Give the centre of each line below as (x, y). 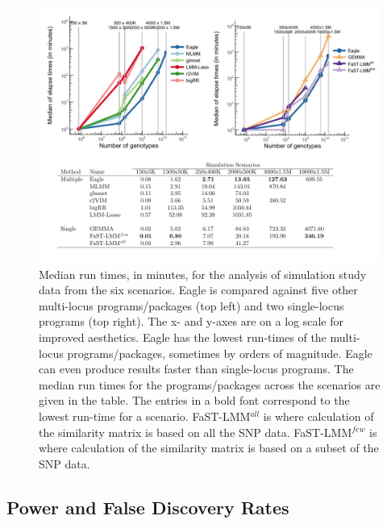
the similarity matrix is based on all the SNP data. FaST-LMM (196, 432)
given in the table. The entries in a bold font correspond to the (194, 400)
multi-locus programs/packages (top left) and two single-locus (191, 305)
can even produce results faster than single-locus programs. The (196, 369)
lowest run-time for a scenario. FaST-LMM (145, 416)
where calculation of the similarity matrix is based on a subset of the (209, 448)
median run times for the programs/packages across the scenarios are (210, 384)
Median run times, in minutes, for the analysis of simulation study (203, 274)
